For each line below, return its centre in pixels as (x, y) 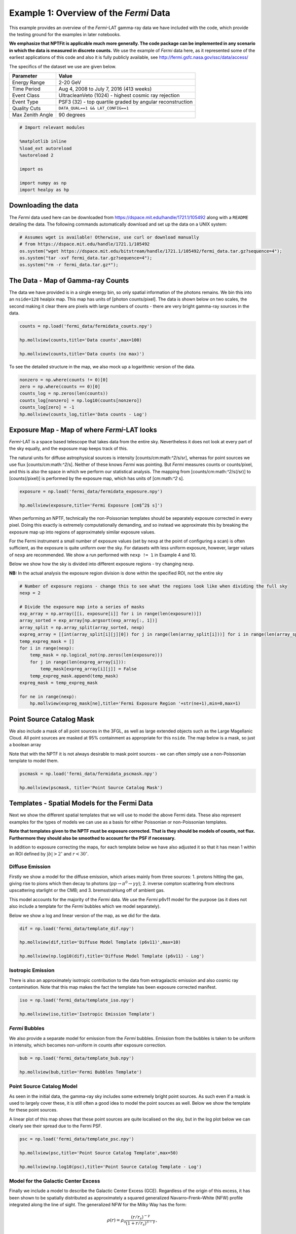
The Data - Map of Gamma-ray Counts (69, 281)
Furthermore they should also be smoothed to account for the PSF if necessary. (92, 838)
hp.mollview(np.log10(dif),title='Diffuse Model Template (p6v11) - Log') (112, 956)
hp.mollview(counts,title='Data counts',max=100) (81, 340)
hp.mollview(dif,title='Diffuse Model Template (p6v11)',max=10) (100, 942)
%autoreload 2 (37, 155)
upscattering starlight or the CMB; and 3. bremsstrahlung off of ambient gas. (87, 890)
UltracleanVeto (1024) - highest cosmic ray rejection (119, 95)
